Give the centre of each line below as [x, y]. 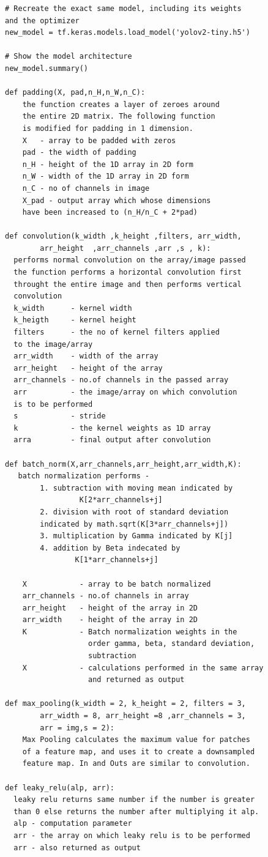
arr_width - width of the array [86, 356]
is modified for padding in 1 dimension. [108, 128]
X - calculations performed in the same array [143, 668]
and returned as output [136, 680]
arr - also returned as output [77, 848]
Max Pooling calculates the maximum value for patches [136, 740]
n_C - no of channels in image [86, 188]
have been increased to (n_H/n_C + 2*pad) [110, 213]
